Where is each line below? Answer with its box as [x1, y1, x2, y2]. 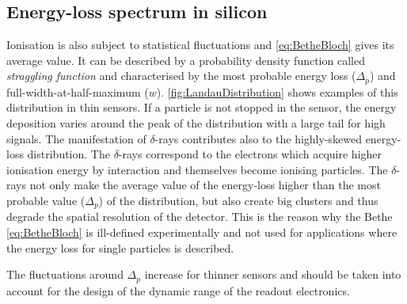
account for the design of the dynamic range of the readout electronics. [6, 282, 350, 298]
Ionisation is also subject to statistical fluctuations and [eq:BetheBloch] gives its [6, 36, 394, 53]
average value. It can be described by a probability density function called [6, 51, 365, 68]
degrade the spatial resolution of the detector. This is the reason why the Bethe [6, 208, 393, 225]
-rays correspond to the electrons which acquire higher [118, 146, 382, 162]
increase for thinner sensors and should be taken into [144, 266, 401, 283]
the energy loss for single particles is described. [6, 239, 234, 256]
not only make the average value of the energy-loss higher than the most [29, 177, 381, 193]
